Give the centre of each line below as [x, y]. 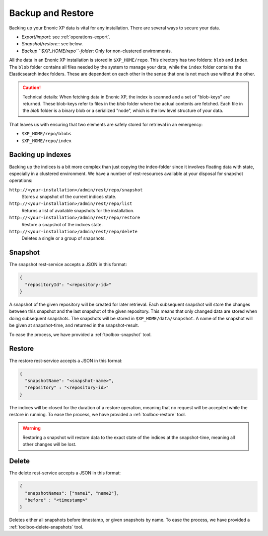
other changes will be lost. [50, 445]
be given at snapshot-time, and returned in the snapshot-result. [74, 325]
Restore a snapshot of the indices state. [62, 224]
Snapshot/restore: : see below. [52, 44]
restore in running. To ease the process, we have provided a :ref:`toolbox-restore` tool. [98, 415]
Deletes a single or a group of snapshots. [64, 238]
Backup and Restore [52, 13]
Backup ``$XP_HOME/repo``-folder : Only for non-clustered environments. [97, 51]
